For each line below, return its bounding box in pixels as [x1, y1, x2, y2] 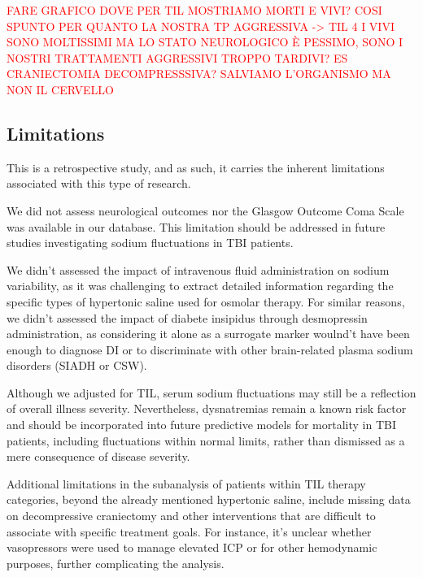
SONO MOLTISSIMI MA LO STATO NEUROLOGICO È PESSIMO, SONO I [7, 33, 403, 50]
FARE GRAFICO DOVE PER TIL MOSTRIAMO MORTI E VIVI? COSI [7, 2, 382, 18]
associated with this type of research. [7, 175, 191, 192]
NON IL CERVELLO [7, 80, 114, 98]
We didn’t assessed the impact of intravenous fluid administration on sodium [7, 261, 390, 278]
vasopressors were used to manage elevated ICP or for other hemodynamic [7, 539, 377, 556]
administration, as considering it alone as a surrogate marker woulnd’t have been [7, 325, 410, 342]
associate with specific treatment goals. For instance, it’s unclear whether [7, 523, 372, 540]
